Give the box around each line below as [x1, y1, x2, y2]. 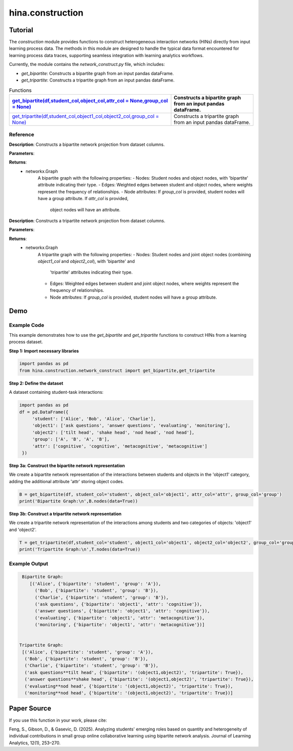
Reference [9, 131, 34, 138]
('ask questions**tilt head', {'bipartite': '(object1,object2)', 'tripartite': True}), [24, 670, 244, 675]
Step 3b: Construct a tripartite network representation [9, 511, 122, 517]
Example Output [9, 560, 48, 567]
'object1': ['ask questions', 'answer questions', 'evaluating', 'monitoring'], [32, 423, 230, 428]
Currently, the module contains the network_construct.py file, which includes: [9, 61, 166, 67]
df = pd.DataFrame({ [19, 409, 68, 415]
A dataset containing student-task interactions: [9, 389, 104, 395]
